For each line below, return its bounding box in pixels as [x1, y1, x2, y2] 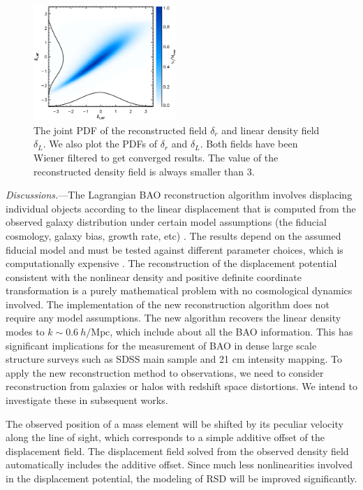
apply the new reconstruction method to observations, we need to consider [6, 365, 324, 380]
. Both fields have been [200, 136, 298, 151]
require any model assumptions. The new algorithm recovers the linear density [6, 310, 341, 325]
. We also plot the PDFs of [43, 136, 157, 151]
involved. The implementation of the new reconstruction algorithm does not [6, 296, 329, 311]
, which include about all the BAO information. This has [110, 324, 353, 339]
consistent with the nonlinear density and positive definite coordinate [6, 269, 302, 284]
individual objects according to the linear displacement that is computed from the [6, 201, 356, 215]
